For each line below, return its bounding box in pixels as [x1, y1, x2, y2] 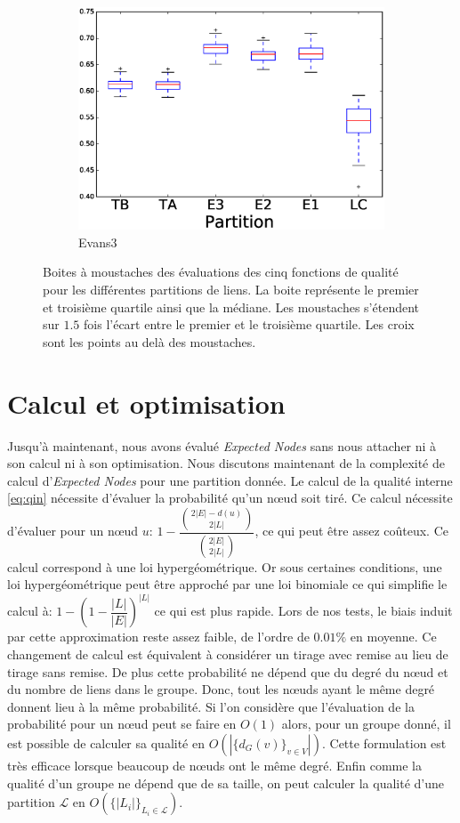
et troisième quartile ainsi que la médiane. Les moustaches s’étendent [43, 297, 420, 316]
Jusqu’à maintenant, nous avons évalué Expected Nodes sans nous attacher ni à [7, 436, 437, 455]
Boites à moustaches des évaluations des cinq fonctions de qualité [43, 262, 399, 281]
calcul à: [7, 601, 52, 620]
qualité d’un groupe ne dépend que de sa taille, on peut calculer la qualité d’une [7, 773, 444, 792]
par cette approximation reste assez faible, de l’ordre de [7, 627, 310, 646]
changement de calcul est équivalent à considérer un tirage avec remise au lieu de [7, 645, 448, 664]
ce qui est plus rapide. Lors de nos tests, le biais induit [154, 601, 453, 620]
